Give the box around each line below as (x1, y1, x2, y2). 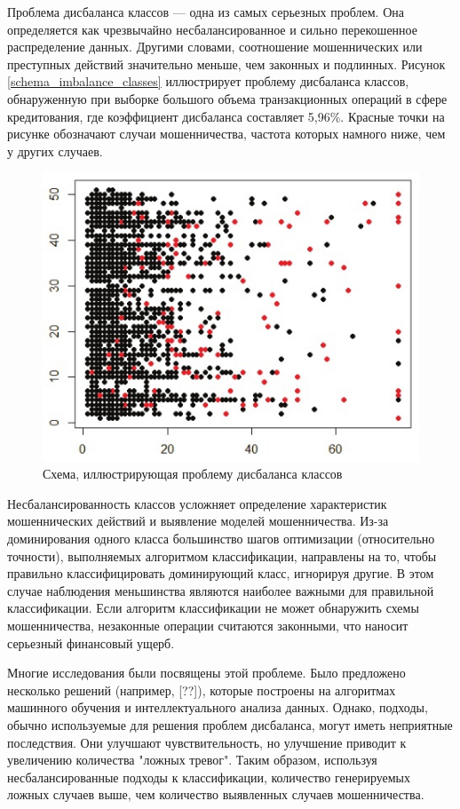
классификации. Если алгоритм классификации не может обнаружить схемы (7, 599, 419, 617)
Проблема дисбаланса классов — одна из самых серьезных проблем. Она (7, 3, 404, 20)
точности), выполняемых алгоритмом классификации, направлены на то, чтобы (7, 546, 437, 565)
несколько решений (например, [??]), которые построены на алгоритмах (7, 680, 396, 699)
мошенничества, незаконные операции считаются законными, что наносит (7, 615, 408, 634)
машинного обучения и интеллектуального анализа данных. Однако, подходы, (7, 698, 428, 717)
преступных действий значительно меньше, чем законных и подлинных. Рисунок (7, 54, 446, 73)
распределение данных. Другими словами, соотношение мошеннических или (7, 37, 423, 56)
